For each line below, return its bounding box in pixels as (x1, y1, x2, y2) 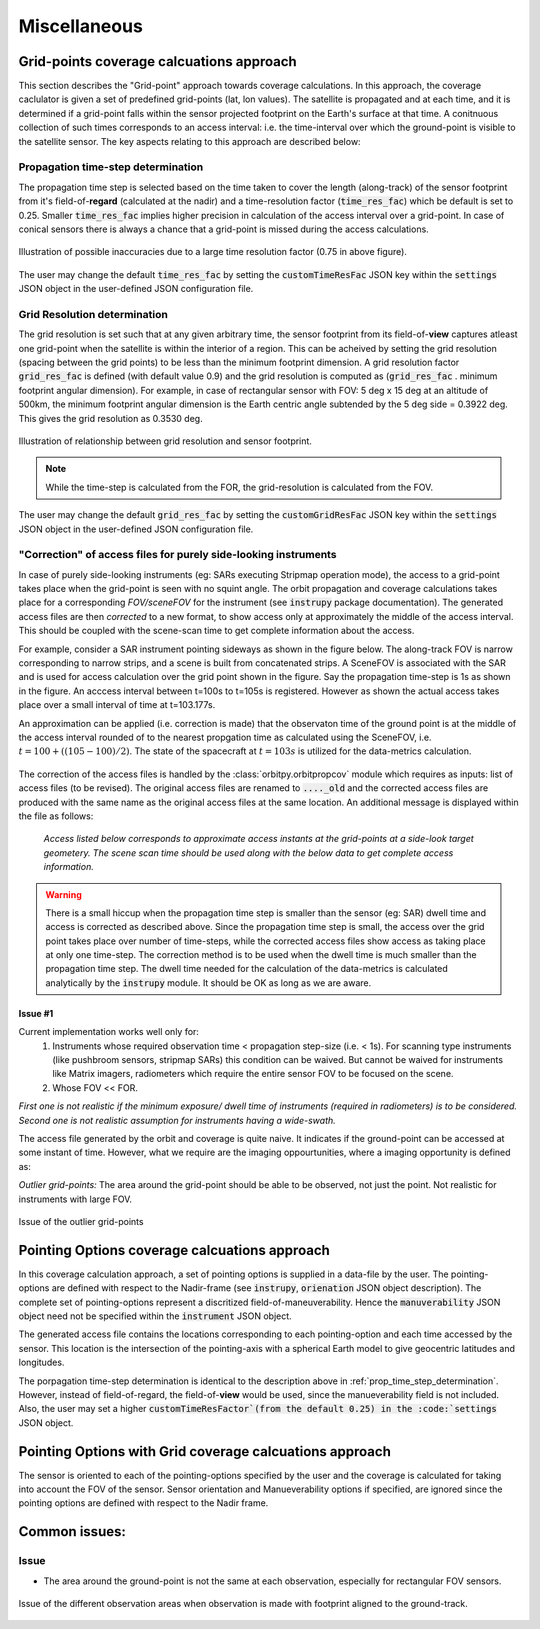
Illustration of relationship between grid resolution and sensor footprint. (18, 435, 312, 447)
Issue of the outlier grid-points (18, 1215, 144, 1227)
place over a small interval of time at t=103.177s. (18, 699, 216, 711)
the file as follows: (18, 810, 94, 822)
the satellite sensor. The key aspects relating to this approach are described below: (18, 135, 361, 147)
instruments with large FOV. (18, 1193, 133, 1205)
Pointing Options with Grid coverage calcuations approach (18, 1443, 392, 1460)
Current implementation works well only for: (18, 1026, 200, 1038)
